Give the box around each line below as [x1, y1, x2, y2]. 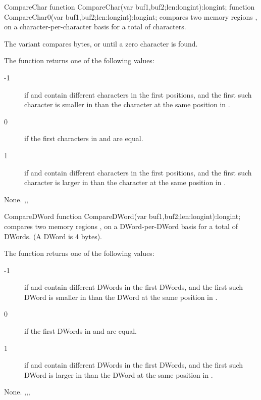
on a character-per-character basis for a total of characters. [4, 21, 186, 32]
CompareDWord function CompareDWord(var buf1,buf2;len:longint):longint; [4, 211, 241, 221]
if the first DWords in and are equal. [24, 326, 137, 336]
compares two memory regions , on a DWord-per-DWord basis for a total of [4, 220, 238, 231]
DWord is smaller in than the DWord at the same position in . [24, 291, 218, 302]
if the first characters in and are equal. [24, 133, 143, 144]
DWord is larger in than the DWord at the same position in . [24, 369, 213, 380]
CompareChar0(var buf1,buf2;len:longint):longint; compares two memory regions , [4, 11, 257, 22]
